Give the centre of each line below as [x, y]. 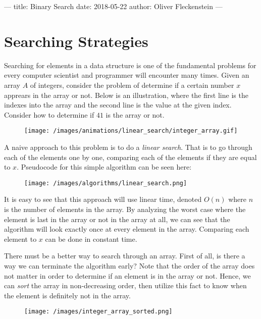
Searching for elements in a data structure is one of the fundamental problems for [130, 65]
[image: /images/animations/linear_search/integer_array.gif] [131, 131]
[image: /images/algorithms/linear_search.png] [106, 183]
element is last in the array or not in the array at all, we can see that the [117, 219]
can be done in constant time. [91, 238]
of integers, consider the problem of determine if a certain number [132, 85]
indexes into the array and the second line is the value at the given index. [118, 105]
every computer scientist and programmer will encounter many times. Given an [127, 75]
